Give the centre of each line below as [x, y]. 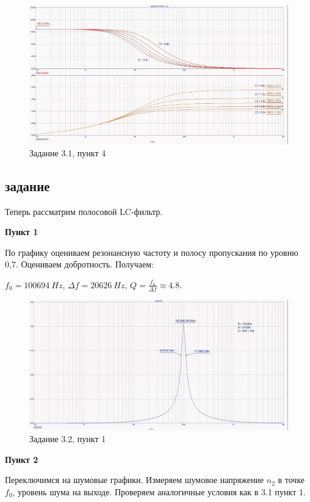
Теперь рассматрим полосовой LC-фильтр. [84, 211]
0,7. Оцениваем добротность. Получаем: [80, 264]
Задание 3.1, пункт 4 [68, 152]
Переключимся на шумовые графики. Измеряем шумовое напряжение [135, 480]
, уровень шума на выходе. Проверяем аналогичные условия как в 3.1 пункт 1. [159, 491]
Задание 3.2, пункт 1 [68, 438]
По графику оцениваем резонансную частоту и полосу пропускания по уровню [152, 252]
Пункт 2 [22, 459]
